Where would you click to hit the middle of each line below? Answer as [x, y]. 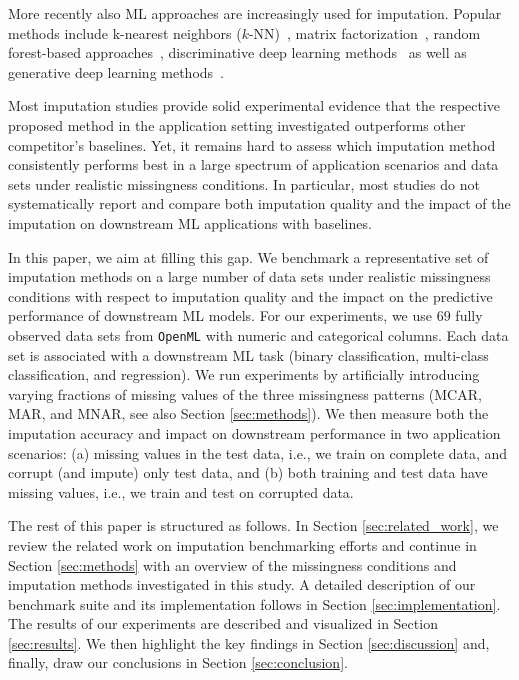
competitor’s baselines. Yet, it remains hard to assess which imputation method [252, 144]
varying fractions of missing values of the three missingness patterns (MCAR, [245, 393]
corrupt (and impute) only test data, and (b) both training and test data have [248, 472]
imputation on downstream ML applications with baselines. [190, 222]
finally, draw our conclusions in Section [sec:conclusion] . [178, 662]
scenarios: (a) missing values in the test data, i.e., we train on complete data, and [258, 452]
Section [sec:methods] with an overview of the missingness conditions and [232, 564]
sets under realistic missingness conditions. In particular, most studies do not [244, 183]
